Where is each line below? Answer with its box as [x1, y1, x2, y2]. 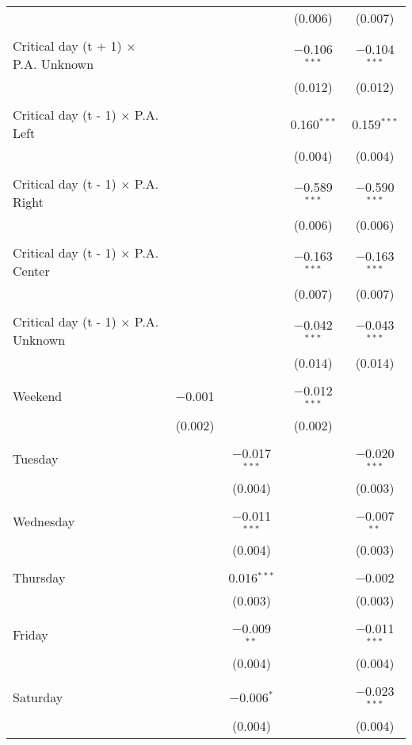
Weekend [13, 387, 63, 406]
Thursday [13, 568, 66, 587]
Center [13, 262, 50, 280]
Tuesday [13, 449, 59, 468]
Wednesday [13, 511, 75, 530]
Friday [13, 625, 48, 644]
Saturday [13, 687, 63, 706]
